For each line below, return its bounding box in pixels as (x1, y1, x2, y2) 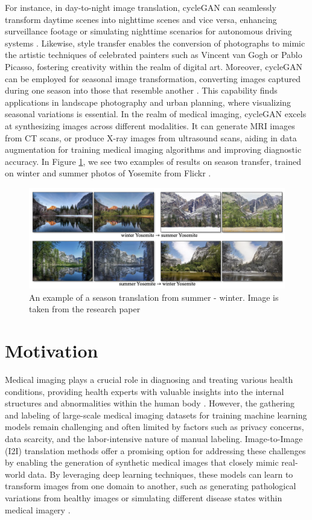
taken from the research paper (29, 303, 141, 315)
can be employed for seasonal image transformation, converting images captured (5, 72, 301, 85)
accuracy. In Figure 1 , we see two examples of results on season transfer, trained (5, 155, 301, 167)
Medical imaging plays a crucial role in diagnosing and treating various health (5, 373, 293, 386)
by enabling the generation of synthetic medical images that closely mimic (5, 456, 279, 469)
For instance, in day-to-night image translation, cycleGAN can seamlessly (5, 1, 276, 13)
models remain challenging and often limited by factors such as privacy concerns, (5, 420, 304, 433)
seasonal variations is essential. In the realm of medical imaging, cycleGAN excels (5, 108, 307, 120)
